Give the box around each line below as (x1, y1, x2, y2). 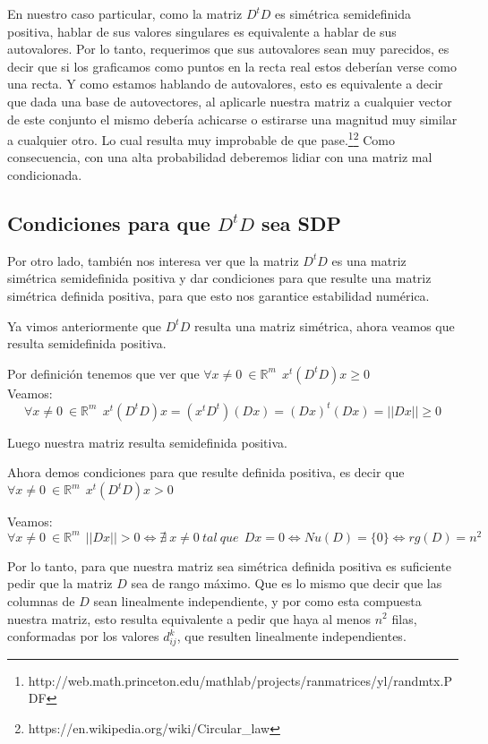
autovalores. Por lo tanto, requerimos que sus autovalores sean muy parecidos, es (7, 39, 449, 58)
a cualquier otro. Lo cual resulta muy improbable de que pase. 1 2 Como (7, 128, 395, 149)
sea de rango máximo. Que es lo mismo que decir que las (131, 574, 442, 593)
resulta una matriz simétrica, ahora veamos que (193, 316, 455, 335)
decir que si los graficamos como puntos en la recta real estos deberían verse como (7, 56, 457, 75)
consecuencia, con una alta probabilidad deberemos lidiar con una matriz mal (7, 148, 432, 167)
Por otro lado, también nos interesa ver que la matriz (7, 251, 299, 269)
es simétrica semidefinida (275, 4, 411, 22)
